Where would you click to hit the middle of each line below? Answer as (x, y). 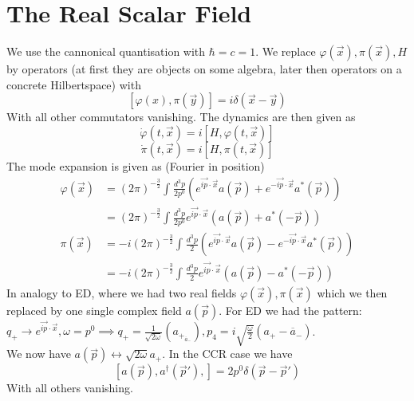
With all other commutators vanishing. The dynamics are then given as (181, 117)
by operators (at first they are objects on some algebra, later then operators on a (204, 69)
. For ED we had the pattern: (290, 310)
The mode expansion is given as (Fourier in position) (136, 165)
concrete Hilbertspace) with (74, 84)
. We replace (286, 51)
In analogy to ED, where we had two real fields (122, 292)
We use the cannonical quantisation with (106, 51)
